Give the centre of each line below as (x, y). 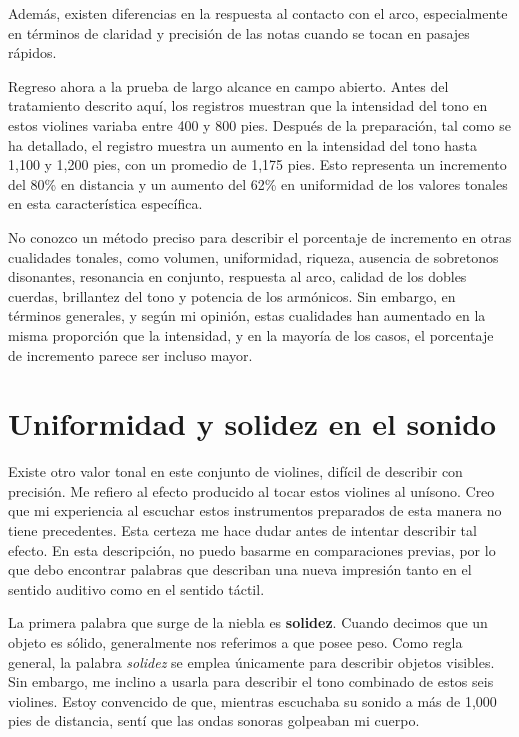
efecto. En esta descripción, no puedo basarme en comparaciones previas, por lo (252, 549)
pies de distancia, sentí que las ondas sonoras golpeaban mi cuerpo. (214, 720)
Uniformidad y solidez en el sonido (252, 423)
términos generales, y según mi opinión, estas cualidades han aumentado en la (247, 315)
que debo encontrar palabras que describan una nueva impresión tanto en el (240, 569)
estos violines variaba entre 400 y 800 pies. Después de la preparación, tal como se (259, 124)
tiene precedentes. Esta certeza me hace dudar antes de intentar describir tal (242, 530)
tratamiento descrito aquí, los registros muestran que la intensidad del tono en (248, 105)
